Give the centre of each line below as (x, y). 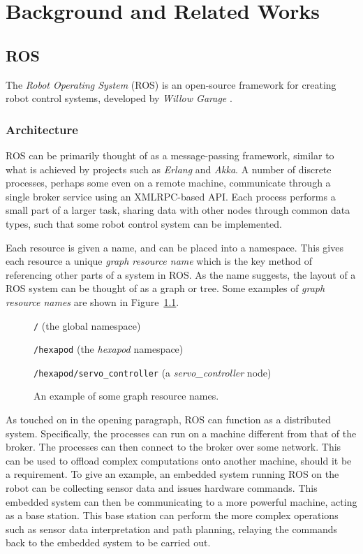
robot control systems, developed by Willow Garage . (119, 98)
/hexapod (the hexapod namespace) (109, 349)
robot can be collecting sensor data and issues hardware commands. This (162, 488)
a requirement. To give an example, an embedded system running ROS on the (172, 474)
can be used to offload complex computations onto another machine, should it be (179, 460)
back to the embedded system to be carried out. (108, 542)
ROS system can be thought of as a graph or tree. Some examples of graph (165, 288)
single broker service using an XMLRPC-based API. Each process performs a (171, 196)
